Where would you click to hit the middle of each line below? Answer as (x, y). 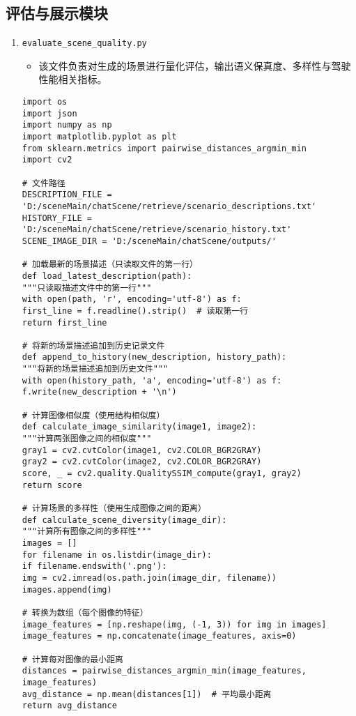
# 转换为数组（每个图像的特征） (85, 612)
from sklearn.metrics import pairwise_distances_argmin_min (164, 148)
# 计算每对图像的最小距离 (72, 659)
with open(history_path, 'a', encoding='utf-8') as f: (152, 380)
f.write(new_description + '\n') (99, 392)
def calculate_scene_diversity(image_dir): (124, 520)
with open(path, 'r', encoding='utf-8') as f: (132, 299)
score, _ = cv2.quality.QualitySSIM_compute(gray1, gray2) (162, 474)
